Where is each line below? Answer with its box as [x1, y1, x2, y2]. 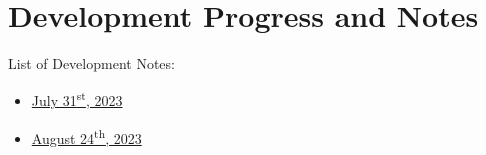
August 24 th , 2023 [31, 124, 142, 148]
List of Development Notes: [8, 53, 175, 74]
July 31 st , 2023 [31, 87, 123, 111]
